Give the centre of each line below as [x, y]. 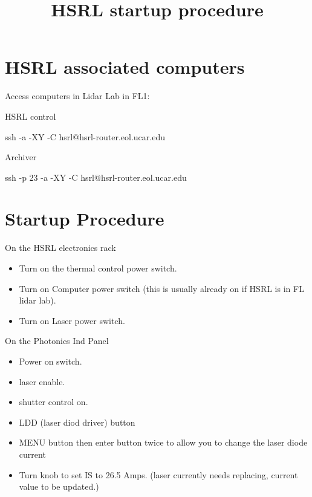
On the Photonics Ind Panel [57, 341]
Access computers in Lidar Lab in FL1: [77, 96]
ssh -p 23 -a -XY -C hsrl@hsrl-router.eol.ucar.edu [96, 177]
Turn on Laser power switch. [72, 320]
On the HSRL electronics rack [60, 248]
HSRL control [31, 116]
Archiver [21, 157]
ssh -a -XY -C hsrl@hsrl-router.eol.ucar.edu [85, 136]
